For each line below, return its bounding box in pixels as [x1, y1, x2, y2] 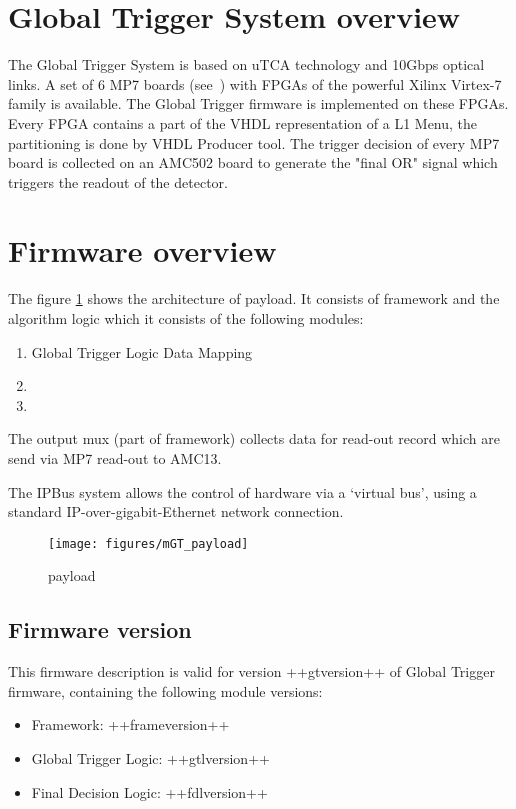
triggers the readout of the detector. [8, 171, 228, 192]
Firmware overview [8, 230, 277, 271]
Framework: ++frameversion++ [31, 714, 230, 735]
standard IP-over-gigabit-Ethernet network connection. [8, 501, 344, 522]
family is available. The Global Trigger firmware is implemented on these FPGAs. [8, 93, 509, 114]
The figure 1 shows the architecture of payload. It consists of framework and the [8, 288, 500, 309]
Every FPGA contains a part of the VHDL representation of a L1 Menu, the [8, 112, 478, 133]
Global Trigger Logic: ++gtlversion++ [31, 747, 270, 768]
